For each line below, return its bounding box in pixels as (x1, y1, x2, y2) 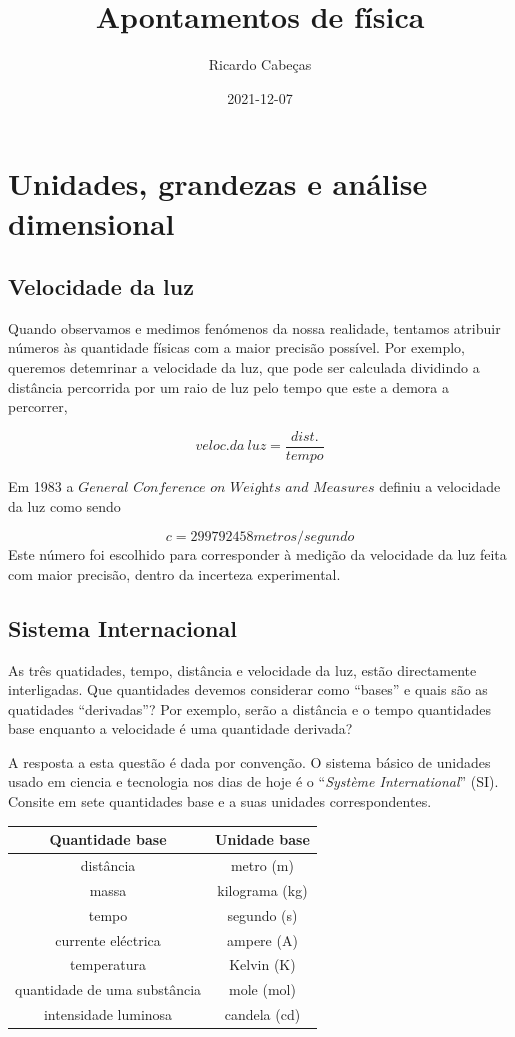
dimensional (8, 202, 175, 243)
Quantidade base (49, 829, 167, 850)
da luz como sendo (8, 495, 121, 516)
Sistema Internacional (8, 612, 237, 643)
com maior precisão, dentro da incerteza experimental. (8, 563, 341, 584)
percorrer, (8, 396, 68, 417)
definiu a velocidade (379, 475, 501, 496)
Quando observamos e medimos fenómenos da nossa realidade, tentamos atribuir (8, 317, 501, 338)
